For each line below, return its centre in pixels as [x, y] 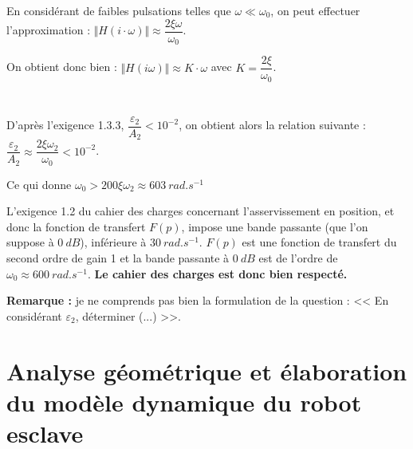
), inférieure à [113, 242]
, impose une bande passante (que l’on [275, 226]
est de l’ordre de [298, 258]
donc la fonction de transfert [76, 226]
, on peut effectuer [315, 10]
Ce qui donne [39, 184]
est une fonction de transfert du [319, 242]
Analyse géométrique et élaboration [207, 370]
